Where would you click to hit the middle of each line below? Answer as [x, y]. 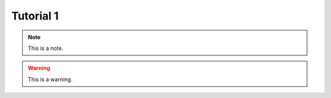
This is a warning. [50, 79]
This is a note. [46, 48]
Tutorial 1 [35, 16]
